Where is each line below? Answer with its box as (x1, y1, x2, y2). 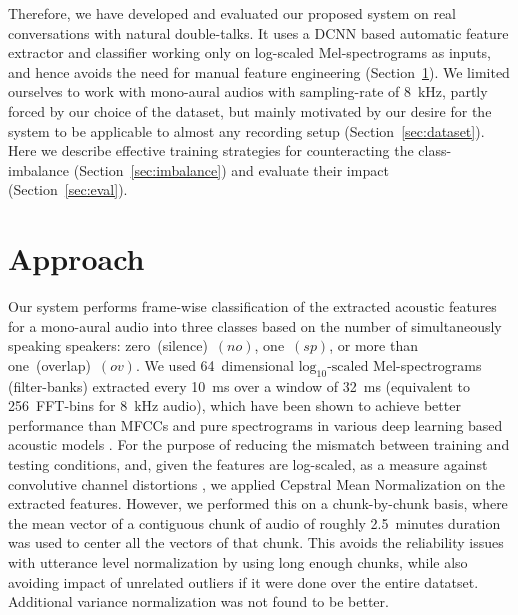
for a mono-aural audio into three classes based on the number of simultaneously (8, 315, 502, 336)
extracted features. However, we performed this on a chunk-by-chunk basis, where (8, 493, 508, 514)
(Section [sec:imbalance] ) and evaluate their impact (73, 159, 389, 180)
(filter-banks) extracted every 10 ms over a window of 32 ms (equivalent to (8, 375, 470, 396)
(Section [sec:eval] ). (8, 179, 128, 200)
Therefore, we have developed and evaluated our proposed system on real (8, 3, 457, 23)
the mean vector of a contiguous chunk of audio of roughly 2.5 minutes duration (8, 512, 501, 533)
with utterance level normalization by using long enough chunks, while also (8, 551, 468, 572)
